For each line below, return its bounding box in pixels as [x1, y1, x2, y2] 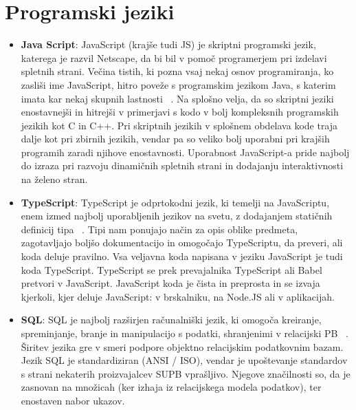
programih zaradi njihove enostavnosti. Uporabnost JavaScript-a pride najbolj [21, 144, 350, 159]
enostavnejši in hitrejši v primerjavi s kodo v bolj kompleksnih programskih [21, 105, 339, 119]
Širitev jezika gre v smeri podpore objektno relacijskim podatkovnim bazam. [21, 339, 344, 354]
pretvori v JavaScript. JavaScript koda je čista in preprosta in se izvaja [21, 276, 320, 290]
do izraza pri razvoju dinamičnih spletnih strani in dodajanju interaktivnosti [21, 158, 344, 173]
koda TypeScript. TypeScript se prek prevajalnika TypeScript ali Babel [21, 262, 322, 277]
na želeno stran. [21, 172, 88, 186]
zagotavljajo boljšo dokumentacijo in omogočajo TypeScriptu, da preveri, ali [21, 235, 343, 250]
